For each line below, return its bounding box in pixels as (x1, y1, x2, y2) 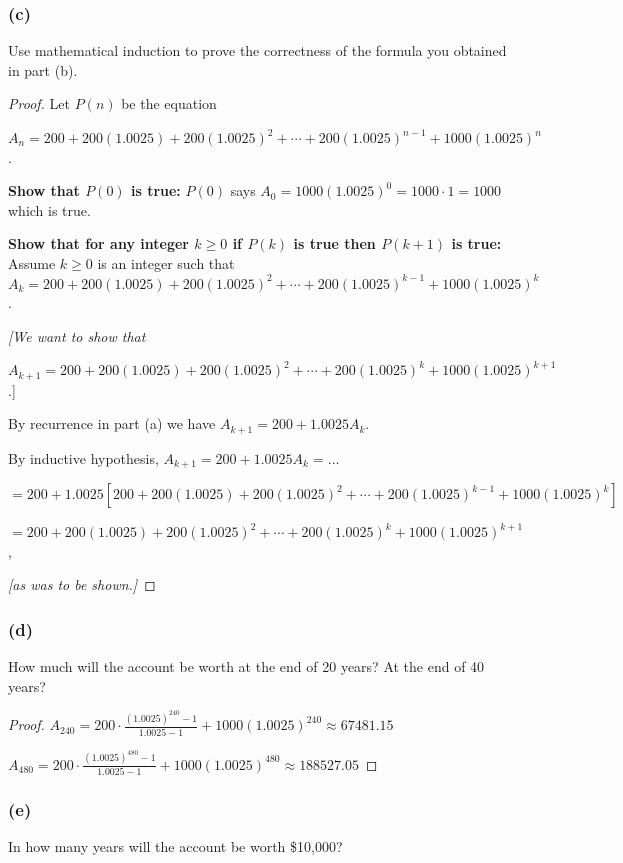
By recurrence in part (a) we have (8, 413, 216, 434)
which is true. (8, 199, 91, 220)
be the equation (121, 93, 217, 114)
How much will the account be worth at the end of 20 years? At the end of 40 (8, 656, 485, 677)
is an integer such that (97, 252, 235, 273)
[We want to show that (8, 325, 146, 346)
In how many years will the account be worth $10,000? (8, 836, 343, 857)
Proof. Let (8, 93, 70, 114)
